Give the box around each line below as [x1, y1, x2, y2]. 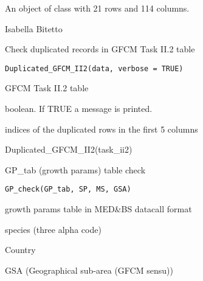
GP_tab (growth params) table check [5, 163, 146, 176]
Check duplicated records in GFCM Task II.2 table [5, 43, 195, 55]
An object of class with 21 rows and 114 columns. [5, 2, 190, 14]
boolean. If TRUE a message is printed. [5, 102, 153, 115]
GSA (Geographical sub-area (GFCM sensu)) [5, 263, 173, 276]
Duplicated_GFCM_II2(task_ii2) [5, 143, 132, 156]
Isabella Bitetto [5, 22, 63, 35]
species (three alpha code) [5, 223, 101, 235]
